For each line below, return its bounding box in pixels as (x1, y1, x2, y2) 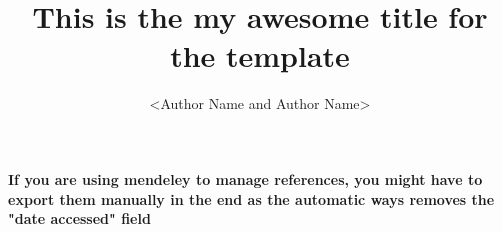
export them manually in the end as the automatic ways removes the (8, 188, 495, 209)
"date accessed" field (8, 208, 151, 229)
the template (170, 35, 350, 76)
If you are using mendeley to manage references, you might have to (8, 168, 483, 189)
